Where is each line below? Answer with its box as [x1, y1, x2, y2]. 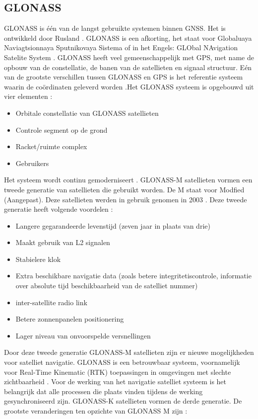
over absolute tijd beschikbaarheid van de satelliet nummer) [15, 280, 198, 291]
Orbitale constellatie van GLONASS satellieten [15, 107, 159, 118]
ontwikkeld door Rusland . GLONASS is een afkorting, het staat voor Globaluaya [4, 32, 252, 43]
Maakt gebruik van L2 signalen [15, 237, 110, 248]
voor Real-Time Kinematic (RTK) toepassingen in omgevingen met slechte [4, 366, 231, 377]
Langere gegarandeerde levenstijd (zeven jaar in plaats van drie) [15, 220, 210, 231]
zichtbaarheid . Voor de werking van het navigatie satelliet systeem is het [4, 376, 227, 387]
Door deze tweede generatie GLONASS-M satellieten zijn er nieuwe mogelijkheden [4, 347, 254, 357]
